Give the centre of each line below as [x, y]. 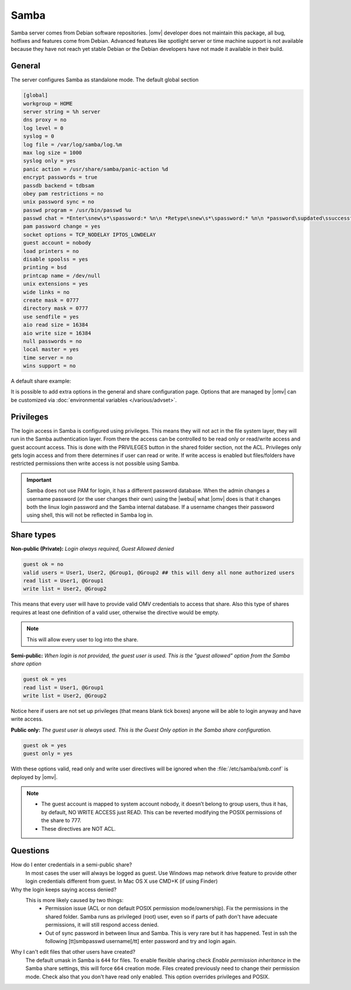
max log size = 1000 [52, 153]
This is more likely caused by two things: [75, 900]
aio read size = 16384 [56, 325]
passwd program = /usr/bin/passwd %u [77, 210]
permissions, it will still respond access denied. [102, 925]
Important [39, 480]
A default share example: [41, 381]
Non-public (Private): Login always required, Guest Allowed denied [92, 549]
